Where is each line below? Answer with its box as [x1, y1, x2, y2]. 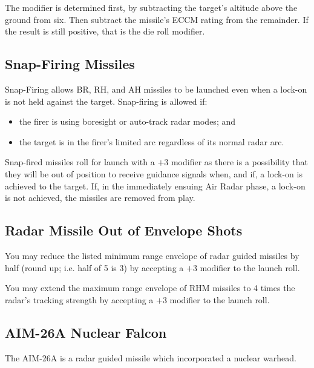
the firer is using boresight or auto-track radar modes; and [19, 115, 236, 128]
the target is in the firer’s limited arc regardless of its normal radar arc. [19, 135, 284, 148]
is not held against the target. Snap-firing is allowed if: [5, 94, 208, 107]
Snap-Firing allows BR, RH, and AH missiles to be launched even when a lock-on [5, 82, 307, 95]
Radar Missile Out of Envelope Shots [5, 221, 243, 240]
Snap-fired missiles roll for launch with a [5, 156, 155, 168]
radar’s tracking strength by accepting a [5, 293, 154, 306]
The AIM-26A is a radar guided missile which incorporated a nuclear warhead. [5, 351, 296, 364]
